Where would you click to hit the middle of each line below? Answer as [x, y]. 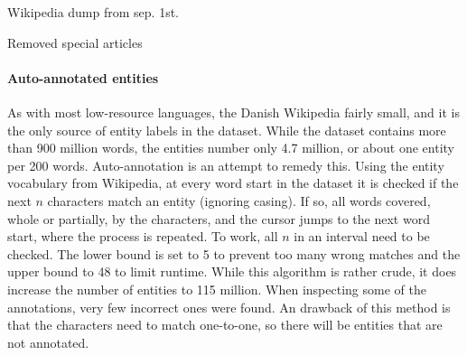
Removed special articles [75, 42]
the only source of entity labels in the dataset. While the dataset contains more [227, 130]
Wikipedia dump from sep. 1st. [93, 12]
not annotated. [48, 342]
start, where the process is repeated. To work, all [143, 236]
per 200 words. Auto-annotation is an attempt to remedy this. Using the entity [226, 165]
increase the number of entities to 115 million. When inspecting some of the [217, 289]
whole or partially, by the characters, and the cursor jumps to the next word [219, 218]
